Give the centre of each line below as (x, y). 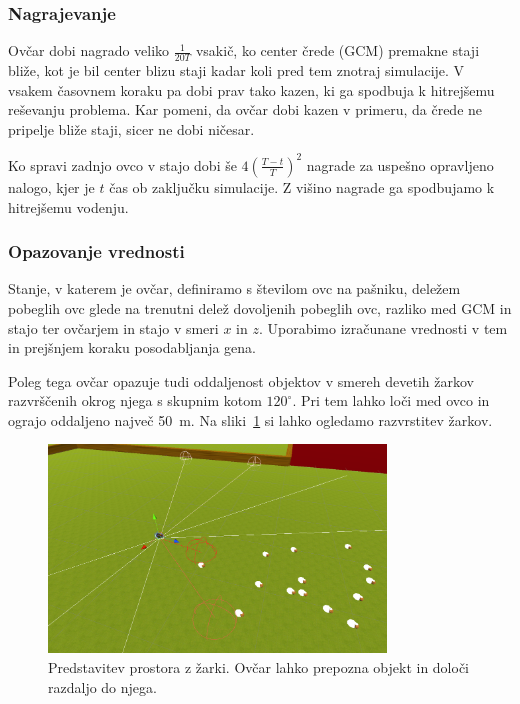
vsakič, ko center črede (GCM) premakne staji (337, 50)
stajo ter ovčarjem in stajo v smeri (113, 327)
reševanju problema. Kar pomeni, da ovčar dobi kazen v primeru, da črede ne (245, 109)
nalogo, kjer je (51, 186)
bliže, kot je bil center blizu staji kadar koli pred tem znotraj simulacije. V (236, 70)
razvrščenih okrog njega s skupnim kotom (135, 400)
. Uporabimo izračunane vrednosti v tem (383, 327)
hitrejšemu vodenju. (68, 206)
